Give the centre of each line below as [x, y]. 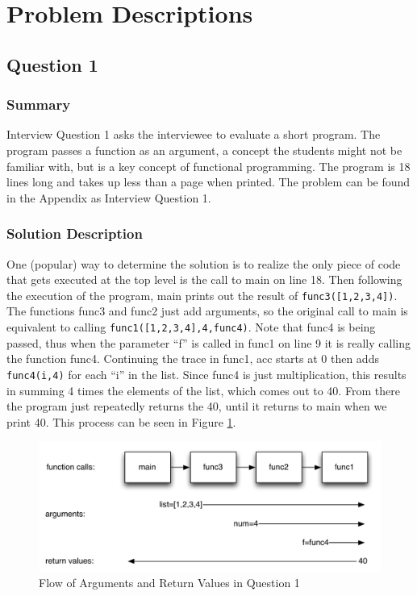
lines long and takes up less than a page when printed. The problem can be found [208, 182]
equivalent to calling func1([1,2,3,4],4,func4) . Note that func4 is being [191, 327]
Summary [39, 104]
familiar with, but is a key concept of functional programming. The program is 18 [208, 166]
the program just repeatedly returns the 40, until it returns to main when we [197, 406]
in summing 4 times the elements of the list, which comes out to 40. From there [203, 390]
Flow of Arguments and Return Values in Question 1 [169, 583]
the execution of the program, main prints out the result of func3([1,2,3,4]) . [202, 295]
